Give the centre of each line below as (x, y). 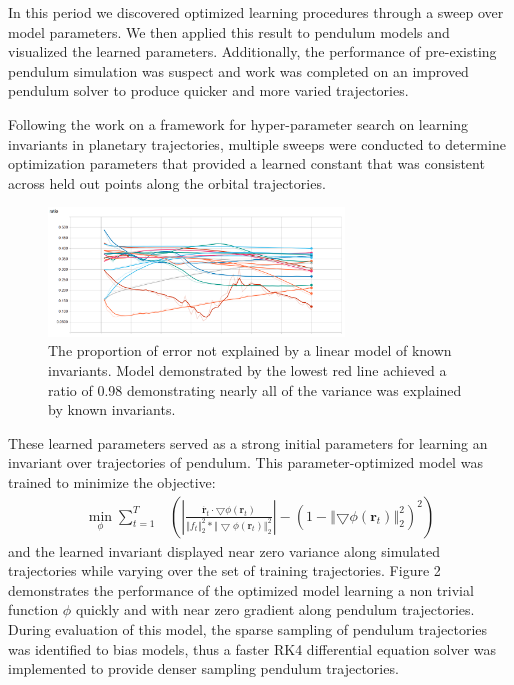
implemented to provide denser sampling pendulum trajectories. (203, 668)
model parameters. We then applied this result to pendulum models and (229, 31)
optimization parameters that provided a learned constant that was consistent (246, 163)
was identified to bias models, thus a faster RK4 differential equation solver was (252, 648)
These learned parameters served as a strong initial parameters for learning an (248, 442)
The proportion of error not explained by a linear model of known (250, 350)
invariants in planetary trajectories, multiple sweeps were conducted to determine (257, 143)
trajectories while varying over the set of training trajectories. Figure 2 (224, 570)
